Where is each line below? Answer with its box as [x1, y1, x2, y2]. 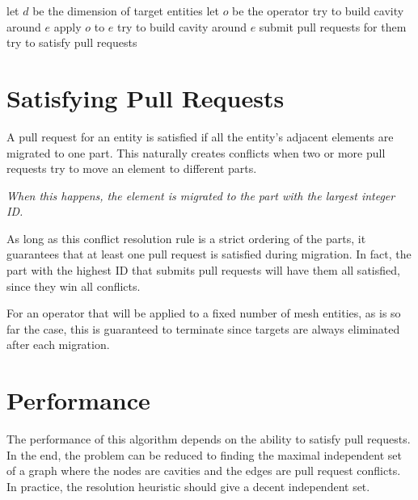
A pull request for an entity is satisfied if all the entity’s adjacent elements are [6, 128, 394, 145]
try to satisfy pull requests [6, 34, 137, 51]
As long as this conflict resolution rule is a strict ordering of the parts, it [6, 229, 366, 246]
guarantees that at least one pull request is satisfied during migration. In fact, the [6, 246, 412, 263]
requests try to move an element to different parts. [6, 160, 257, 177]
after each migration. [6, 336, 110, 353]
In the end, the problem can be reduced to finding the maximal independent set [6, 446, 403, 463]
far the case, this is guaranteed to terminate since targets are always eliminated [6, 320, 400, 337]
